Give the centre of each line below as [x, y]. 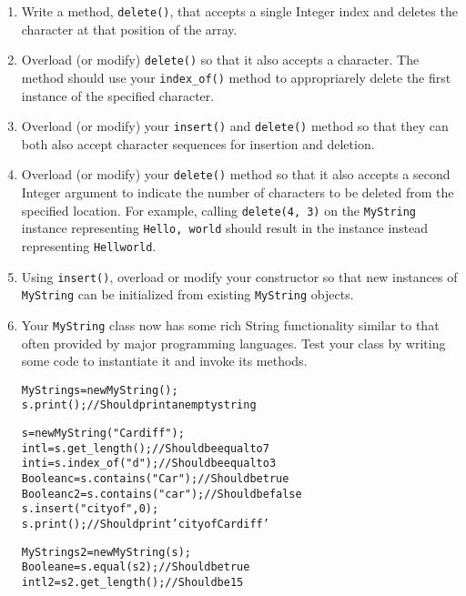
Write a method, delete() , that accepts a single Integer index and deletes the [239, 11]
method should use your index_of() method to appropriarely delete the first [236, 77]
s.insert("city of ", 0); [90, 509]
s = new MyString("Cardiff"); [103, 434]
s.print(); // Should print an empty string [139, 405]
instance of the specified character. [118, 95]
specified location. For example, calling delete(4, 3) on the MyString [219, 210]
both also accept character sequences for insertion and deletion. [198, 143]
